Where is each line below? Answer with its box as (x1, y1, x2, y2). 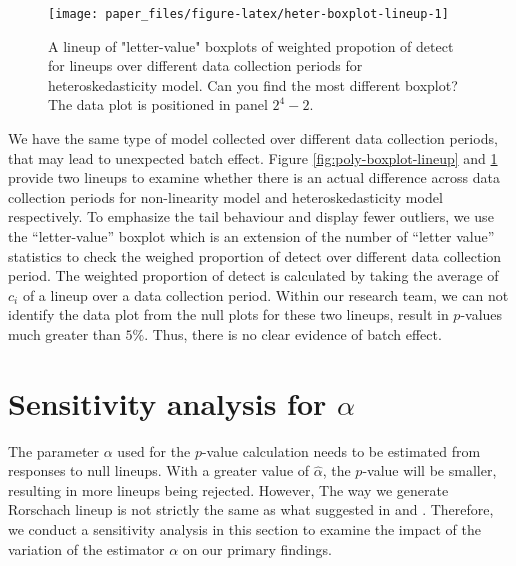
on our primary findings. (182, 538, 332, 559)
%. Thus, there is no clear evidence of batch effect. (132, 323, 442, 344)
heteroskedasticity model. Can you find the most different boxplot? (48, 74, 458, 95)
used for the (117, 440, 191, 461)
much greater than (8, 323, 121, 344)
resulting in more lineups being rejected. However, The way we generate (8, 479, 449, 500)
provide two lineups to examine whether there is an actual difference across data (8, 167, 501, 188)
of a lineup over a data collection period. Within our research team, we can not (22, 284, 509, 305)
